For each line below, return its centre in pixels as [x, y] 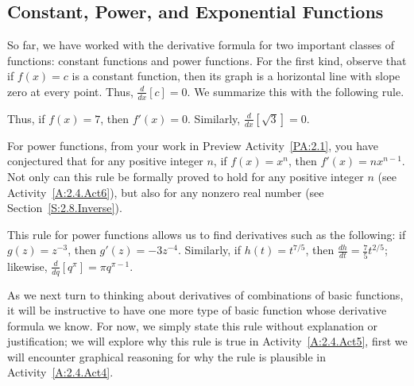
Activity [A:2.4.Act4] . [60, 372]
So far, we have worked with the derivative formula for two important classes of [201, 45]
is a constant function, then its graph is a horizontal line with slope [236, 76]
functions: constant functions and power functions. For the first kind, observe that [207, 60]
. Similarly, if [210, 250]
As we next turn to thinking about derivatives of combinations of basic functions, [205, 294]
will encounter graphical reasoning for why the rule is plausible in [167, 356]
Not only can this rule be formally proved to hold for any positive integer [186, 176]
